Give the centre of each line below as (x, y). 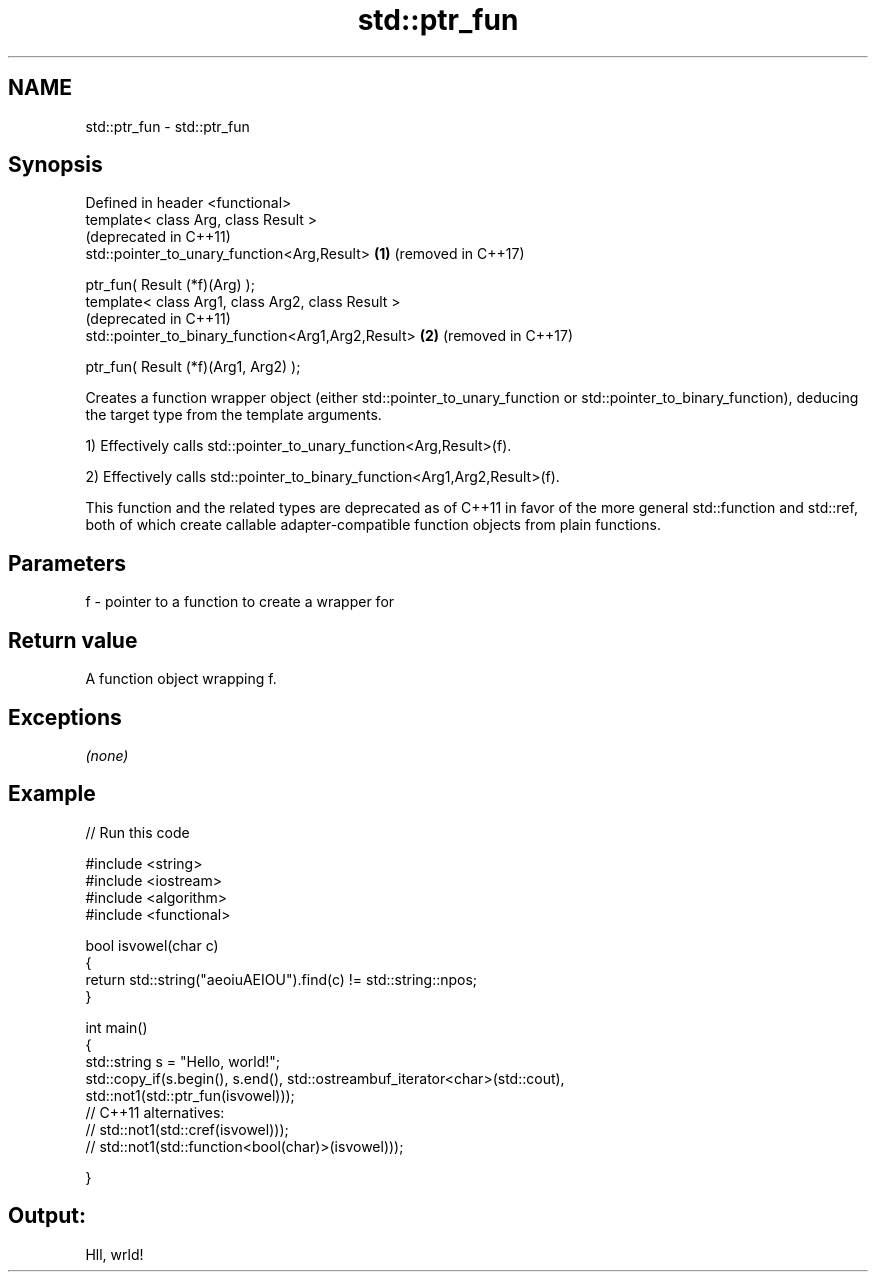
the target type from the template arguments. (233, 415)
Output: (47, 1216)
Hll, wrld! (114, 1254)
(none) (107, 755)
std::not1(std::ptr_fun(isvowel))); (190, 1095)
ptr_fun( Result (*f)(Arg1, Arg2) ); (193, 367)
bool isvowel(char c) (152, 945)
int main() (116, 1027)
